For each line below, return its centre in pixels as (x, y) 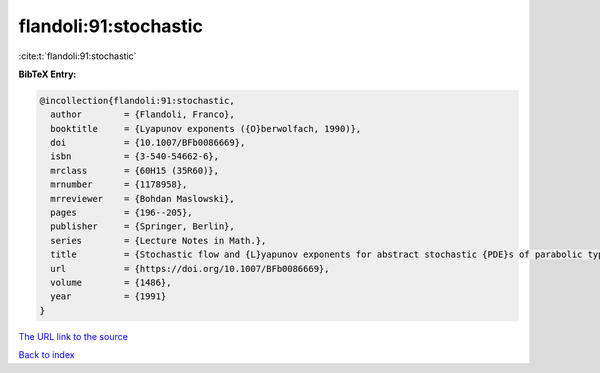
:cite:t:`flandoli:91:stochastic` (77, 56)
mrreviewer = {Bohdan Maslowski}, (142, 198)
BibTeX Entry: (47, 74)
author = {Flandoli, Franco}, (142, 114)
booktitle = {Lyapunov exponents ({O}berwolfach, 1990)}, (206, 128)
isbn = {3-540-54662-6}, (135, 156)
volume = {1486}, (111, 282)
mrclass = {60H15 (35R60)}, (135, 170)
